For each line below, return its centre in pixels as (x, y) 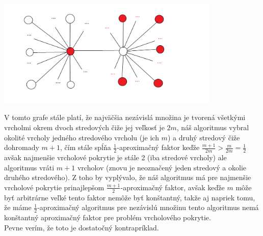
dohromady (22, 147)
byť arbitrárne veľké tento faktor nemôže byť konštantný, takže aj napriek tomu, (130, 197)
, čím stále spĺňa (85, 147)
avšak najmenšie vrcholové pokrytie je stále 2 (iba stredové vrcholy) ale (115, 157)
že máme (18, 207)
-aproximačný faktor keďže (158, 147)
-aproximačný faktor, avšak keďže (173, 187)
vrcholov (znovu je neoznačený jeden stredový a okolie (162, 167)
